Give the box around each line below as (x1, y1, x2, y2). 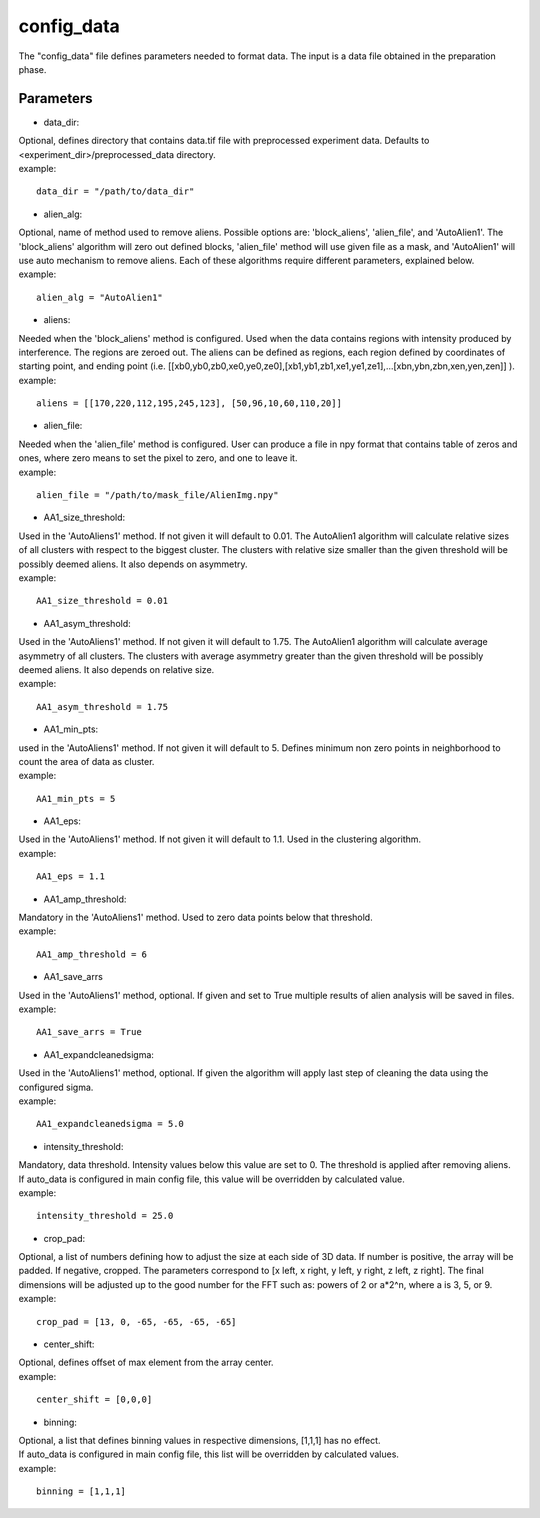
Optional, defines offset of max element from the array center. (18, 1356, 274, 1369)
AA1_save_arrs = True (36, 1026, 142, 1038)
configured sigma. (18, 1081, 94, 1093)
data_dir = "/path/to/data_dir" (36, 186, 195, 197)
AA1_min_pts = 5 (36, 793, 116, 804)
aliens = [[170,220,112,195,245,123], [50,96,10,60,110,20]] (36, 398, 342, 409)
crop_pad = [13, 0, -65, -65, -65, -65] (36, 1316, 237, 1327)
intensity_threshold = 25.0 (36, 1210, 174, 1222)
